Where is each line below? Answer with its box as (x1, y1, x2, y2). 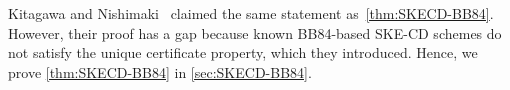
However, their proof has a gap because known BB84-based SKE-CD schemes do (8, 22, 502, 43)
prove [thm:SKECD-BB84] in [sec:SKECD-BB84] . (8, 61, 312, 82)
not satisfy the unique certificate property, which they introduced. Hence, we (8, 42, 478, 63)
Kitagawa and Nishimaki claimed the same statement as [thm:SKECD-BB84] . (8, 3, 494, 23)
